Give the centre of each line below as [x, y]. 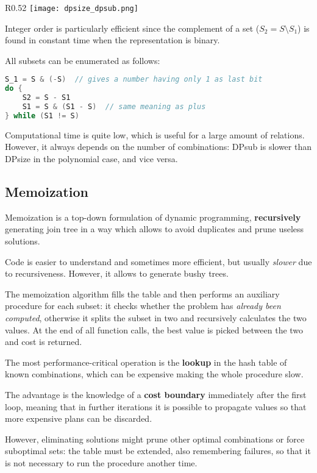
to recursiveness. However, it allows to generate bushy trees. [117, 273]
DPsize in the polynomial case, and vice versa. [91, 158]
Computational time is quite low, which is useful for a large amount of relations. [155, 134]
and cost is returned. [44, 342]
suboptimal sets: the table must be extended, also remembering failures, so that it [158, 451]
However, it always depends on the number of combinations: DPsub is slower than [158, 147]
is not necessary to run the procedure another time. [101, 462]
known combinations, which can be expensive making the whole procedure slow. [154, 374]
